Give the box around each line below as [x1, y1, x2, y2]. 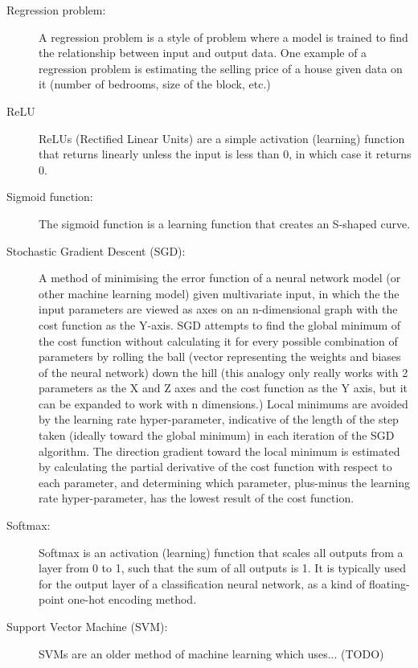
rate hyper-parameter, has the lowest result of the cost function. [39, 490, 354, 506]
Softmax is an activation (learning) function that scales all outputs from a [39, 543, 404, 560]
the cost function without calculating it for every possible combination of [39, 332, 398, 349]
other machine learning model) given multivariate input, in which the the [39, 285, 400, 301]
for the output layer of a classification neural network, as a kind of [39, 575, 366, 592]
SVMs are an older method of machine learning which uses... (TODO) [39, 645, 384, 662]
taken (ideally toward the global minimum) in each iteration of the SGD [39, 427, 395, 444]
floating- [369, 575, 410, 592]
